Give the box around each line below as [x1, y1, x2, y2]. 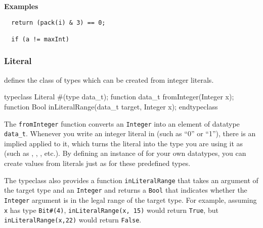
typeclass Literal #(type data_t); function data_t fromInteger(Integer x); [4, 91, 234, 102]
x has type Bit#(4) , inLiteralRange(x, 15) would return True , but [4, 204, 218, 215]
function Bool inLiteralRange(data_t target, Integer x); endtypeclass [4, 101, 218, 111]
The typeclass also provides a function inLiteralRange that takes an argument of [4, 175, 258, 185]
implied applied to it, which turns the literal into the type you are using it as [4, 138, 243, 148]
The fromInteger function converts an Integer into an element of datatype [4, 118, 240, 129]
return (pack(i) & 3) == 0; [11, 19, 106, 26]
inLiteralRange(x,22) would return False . [4, 214, 142, 225]
